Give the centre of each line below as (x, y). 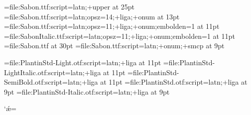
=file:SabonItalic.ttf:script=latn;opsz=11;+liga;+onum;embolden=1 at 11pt (120, 36)
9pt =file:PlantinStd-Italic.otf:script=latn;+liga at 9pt (87, 91)
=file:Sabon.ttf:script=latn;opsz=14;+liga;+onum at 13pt (92, 16)
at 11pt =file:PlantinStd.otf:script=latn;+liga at (174, 82)
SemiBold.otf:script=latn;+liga (51, 82)
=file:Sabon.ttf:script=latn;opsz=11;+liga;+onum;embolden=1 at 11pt (112, 26)
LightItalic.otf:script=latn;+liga (53, 72)
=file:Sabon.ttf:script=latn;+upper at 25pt (69, 6)
